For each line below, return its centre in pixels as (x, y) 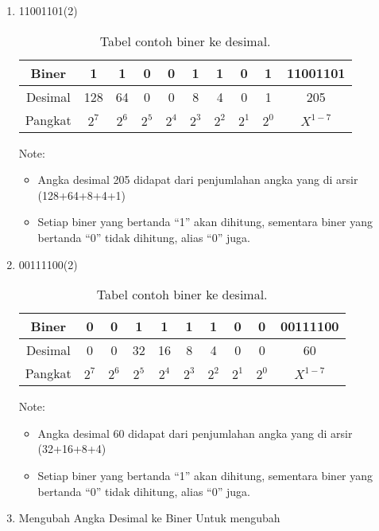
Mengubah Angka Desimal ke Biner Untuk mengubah (149, 518)
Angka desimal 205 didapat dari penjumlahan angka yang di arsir (198, 180)
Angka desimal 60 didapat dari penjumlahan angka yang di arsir (195, 433)
